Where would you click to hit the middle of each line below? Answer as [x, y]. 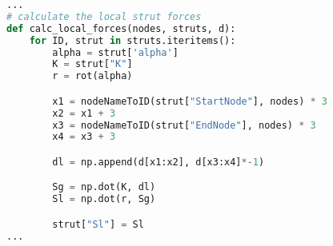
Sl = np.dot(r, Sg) [104, 199]
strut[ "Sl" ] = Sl [98, 224]
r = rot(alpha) [92, 76]
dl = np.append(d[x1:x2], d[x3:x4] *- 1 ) [158, 162]
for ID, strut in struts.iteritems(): [132, 40]
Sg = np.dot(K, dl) [104, 187]
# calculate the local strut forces [104, 16]
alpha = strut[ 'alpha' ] [115, 52]
